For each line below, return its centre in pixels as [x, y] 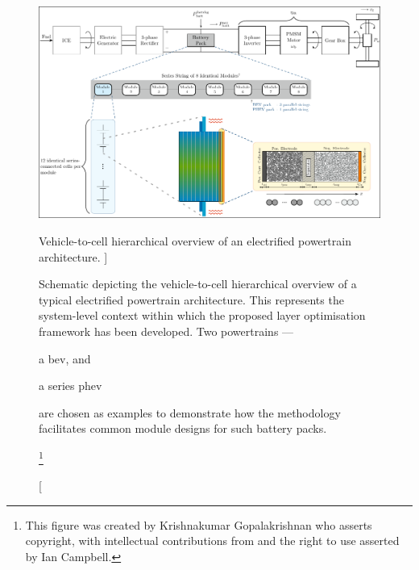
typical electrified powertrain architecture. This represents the [191, 299]
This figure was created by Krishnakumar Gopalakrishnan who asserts [199, 524]
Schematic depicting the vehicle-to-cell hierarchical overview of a [198, 284]
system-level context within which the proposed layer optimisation [202, 315]
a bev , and [65, 358]
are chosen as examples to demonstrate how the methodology [190, 412]
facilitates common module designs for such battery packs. [183, 428]
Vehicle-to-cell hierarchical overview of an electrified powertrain [195, 240]
